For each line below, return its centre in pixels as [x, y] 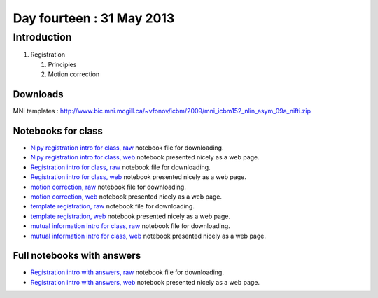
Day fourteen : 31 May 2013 [94, 18]
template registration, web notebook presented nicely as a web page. [131, 216]
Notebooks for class [58, 130]
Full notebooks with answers [77, 256]
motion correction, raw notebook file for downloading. [108, 187]
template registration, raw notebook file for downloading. [113, 206]
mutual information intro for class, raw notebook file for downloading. [130, 226]
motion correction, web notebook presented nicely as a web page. [126, 197]
